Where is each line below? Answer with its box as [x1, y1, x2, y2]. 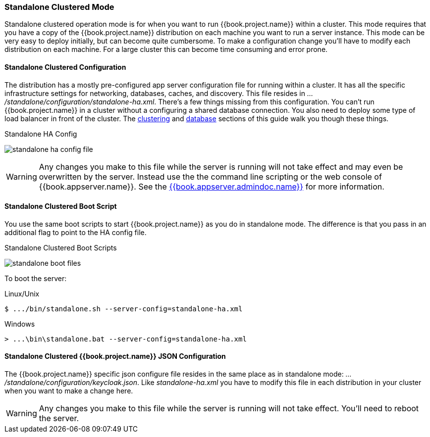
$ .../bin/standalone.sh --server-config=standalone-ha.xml [4, 304, 243, 313]
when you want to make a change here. [4, 387, 133, 395]
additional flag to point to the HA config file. [4, 228, 147, 237]
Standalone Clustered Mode [4, 2, 114, 12]
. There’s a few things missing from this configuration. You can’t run [154, 97, 375, 106]
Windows [4, 319, 35, 328]
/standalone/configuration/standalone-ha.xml [4, 97, 155, 106]
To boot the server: [4, 274, 67, 283]
